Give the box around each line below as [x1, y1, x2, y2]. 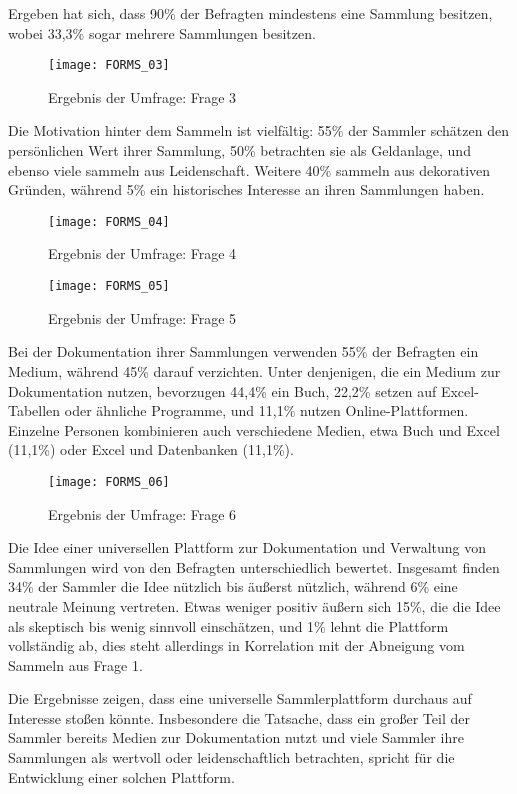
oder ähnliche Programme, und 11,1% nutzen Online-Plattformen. [64, 400, 469, 421]
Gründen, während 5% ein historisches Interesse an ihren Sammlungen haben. [8, 179, 485, 200]
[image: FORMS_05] [48, 279, 170, 294]
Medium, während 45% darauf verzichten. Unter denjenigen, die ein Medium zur [8, 360, 501, 381]
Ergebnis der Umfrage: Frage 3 [48, 86, 237, 107]
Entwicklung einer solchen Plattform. [8, 766, 235, 787]
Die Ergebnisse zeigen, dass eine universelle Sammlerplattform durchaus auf [8, 688, 472, 709]
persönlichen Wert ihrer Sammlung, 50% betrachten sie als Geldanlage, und [8, 140, 471, 161]
